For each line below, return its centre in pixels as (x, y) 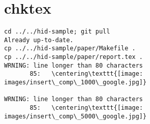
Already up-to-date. (39, 40)
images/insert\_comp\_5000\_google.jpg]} (76, 116)
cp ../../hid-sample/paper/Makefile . (70, 49)
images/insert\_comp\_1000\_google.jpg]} (76, 83)
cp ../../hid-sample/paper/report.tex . (74, 57)
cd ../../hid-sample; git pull (57, 32)
